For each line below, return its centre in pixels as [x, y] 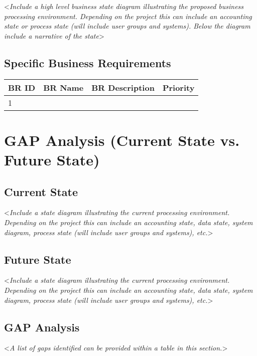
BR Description [123, 87]
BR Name [63, 87]
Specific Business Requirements [88, 62]
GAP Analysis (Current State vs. [122, 140]
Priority [178, 87]
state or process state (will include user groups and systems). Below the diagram [127, 26]
